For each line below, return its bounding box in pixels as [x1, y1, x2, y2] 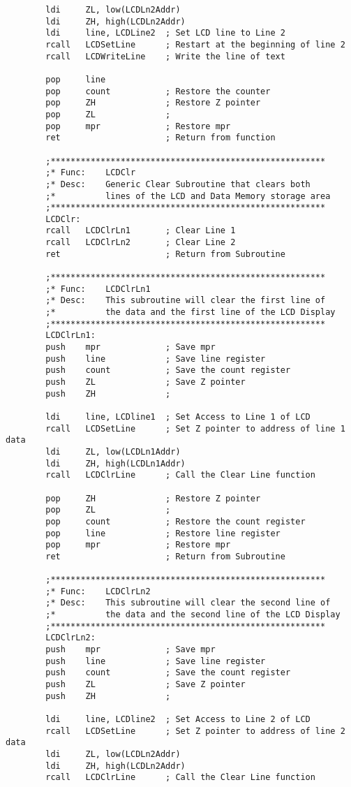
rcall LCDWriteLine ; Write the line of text [45, 51, 285, 61]
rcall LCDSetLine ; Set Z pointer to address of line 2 [45, 726, 345, 736]
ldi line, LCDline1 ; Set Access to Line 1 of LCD [45, 411, 311, 422]
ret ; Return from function [45, 133, 276, 143]
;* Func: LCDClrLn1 [45, 284, 151, 294]
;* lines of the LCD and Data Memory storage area [45, 191, 331, 201]
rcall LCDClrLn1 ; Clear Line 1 [45, 226, 236, 236]
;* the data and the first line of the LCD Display [45, 307, 336, 318]
